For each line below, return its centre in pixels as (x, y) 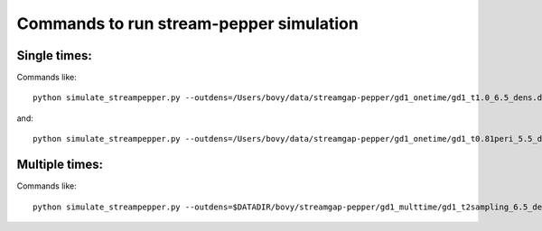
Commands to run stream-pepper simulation (187, 23)
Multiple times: (60, 165)
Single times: (54, 55)
